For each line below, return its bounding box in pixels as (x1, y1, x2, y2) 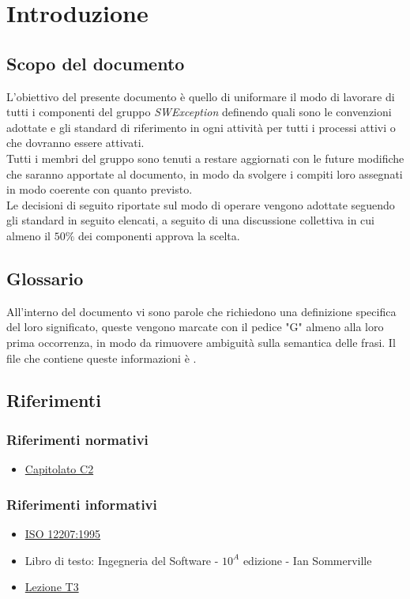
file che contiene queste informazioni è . (6, 349, 197, 366)
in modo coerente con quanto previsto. (6, 181, 193, 198)
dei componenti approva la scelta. (78, 227, 240, 243)
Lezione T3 (24, 578, 79, 595)
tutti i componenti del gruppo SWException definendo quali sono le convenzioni (6, 104, 392, 120)
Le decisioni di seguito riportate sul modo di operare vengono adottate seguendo (6, 196, 395, 213)
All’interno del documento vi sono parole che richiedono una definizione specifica (6, 303, 397, 319)
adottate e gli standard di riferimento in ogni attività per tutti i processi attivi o (6, 119, 396, 135)
